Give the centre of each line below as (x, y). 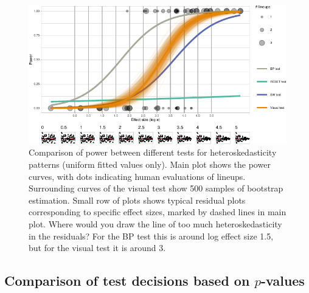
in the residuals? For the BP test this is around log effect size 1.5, (151, 236)
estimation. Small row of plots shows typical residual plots (137, 200)
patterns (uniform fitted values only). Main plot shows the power (150, 164)
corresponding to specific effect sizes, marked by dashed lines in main (158, 212)
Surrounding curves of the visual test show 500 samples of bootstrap (156, 188)
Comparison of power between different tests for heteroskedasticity (153, 152)
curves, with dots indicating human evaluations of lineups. (137, 176)
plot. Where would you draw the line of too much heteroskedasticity (155, 224)
